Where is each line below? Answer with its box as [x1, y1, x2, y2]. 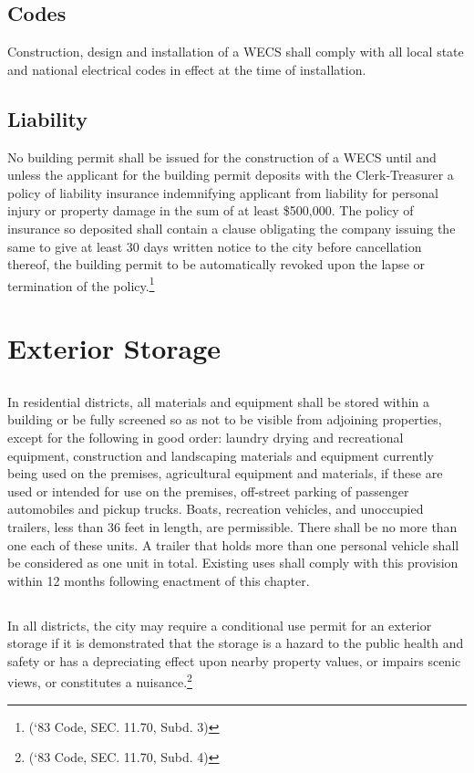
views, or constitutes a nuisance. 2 [7, 670, 192, 692]
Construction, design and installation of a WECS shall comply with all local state [7, 42, 464, 61]
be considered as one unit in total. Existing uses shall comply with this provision [7, 553, 459, 572]
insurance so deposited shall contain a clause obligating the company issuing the [7, 218, 456, 237]
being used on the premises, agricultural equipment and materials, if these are [7, 464, 443, 483]
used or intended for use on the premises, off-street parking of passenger [7, 481, 409, 500]
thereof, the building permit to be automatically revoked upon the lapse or [7, 255, 425, 274]
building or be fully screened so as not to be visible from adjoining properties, [7, 410, 442, 429]
